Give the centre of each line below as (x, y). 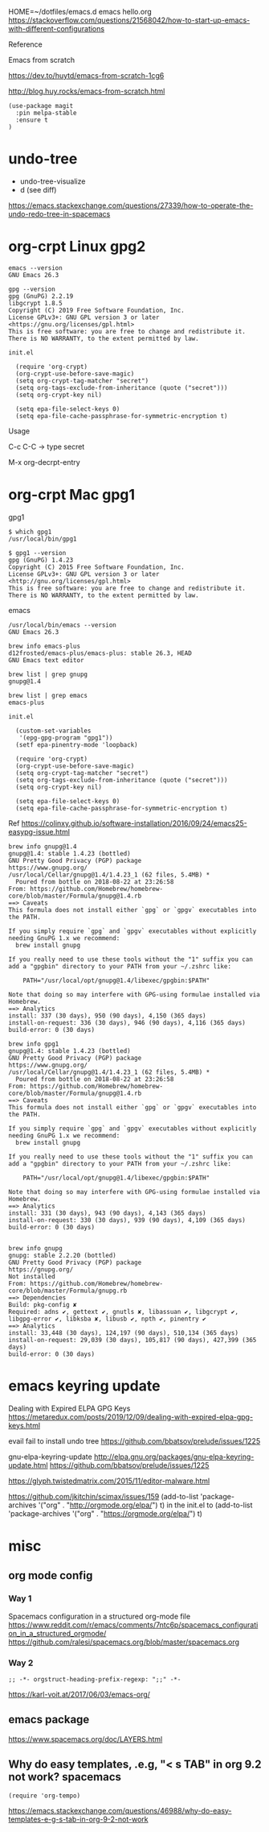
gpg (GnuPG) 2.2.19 (41, 296)
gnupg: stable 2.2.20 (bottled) (62, 1255)
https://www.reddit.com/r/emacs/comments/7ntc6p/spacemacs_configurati (133, 1625)
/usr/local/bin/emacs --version (62, 625)
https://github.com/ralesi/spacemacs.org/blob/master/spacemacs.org (124, 1642)
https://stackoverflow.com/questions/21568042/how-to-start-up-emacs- (129, 20)
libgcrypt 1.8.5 (35, 303)
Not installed (32, 1276)
